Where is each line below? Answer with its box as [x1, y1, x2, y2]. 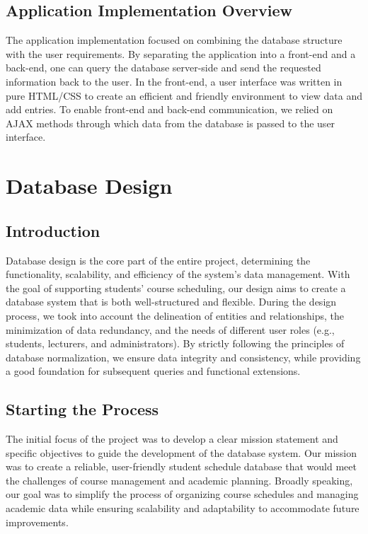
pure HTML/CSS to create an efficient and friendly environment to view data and [6, 88, 362, 103]
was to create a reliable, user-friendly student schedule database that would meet [6, 459, 357, 474]
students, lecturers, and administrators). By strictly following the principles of [6, 336, 345, 351]
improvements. [6, 514, 69, 529]
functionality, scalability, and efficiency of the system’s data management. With [6, 267, 350, 281]
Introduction [6, 219, 100, 241]
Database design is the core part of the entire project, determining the [6, 253, 311, 267]
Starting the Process [6, 398, 159, 420]
